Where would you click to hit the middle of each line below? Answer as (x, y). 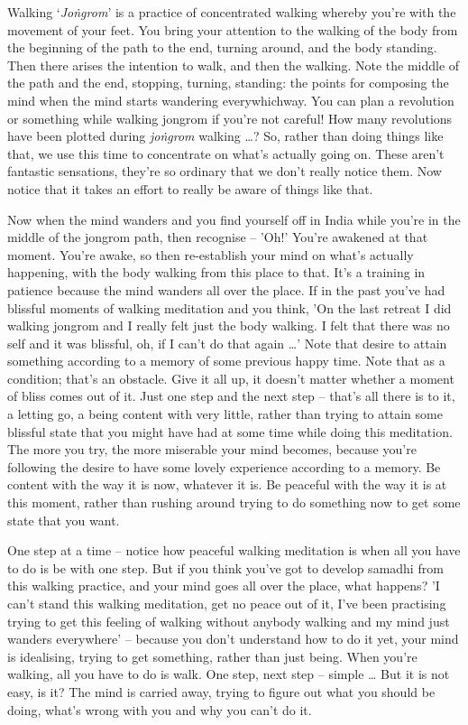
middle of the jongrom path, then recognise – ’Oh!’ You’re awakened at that (218, 237)
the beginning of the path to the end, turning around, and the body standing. (222, 47)
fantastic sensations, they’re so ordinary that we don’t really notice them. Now (225, 171)
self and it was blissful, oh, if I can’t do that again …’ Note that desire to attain (227, 343)
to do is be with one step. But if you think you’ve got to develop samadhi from (225, 567)
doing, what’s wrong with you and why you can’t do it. (160, 709)
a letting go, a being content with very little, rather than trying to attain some (225, 414)
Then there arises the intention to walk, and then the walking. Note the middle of (234, 65)
